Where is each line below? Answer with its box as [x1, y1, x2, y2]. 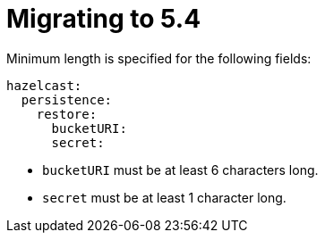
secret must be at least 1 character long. [42, 189, 287, 205]
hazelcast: [6, 78, 82, 93]
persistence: [21, 92, 113, 107]
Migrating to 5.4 [6, 4, 201, 34]
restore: [36, 106, 98, 121]
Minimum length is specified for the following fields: [6, 50, 312, 66]
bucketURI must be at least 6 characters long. [42, 161, 319, 178]
